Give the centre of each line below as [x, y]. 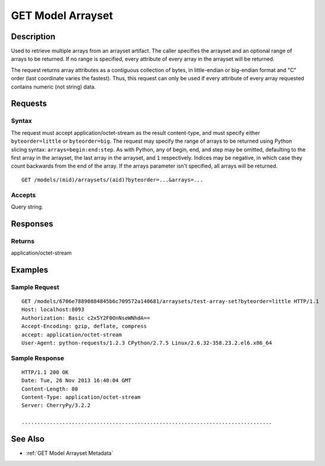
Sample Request [35, 287]
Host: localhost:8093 [53, 310]
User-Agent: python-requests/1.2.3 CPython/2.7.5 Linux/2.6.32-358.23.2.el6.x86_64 [147, 343]
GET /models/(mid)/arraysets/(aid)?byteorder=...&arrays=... [112, 180]
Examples [30, 270]
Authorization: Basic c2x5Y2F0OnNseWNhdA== [86, 318]
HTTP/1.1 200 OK [45, 372]
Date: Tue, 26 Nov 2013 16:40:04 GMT [77, 381]
